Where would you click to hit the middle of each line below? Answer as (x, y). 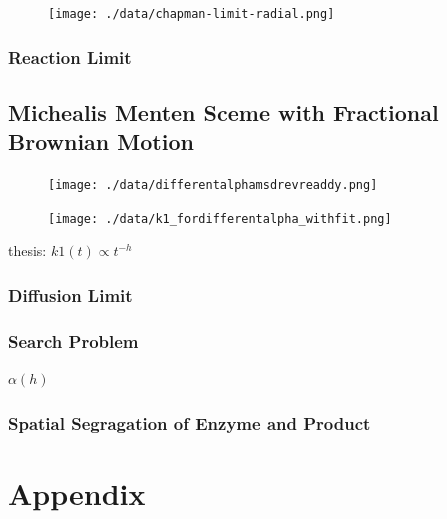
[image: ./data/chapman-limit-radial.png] (191, 14)
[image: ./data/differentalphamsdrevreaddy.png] (213, 185)
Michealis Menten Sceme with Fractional (223, 111)
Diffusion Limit (70, 294)
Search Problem (73, 340)
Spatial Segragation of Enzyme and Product (189, 422)
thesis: (27, 250)
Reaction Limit (70, 56)
